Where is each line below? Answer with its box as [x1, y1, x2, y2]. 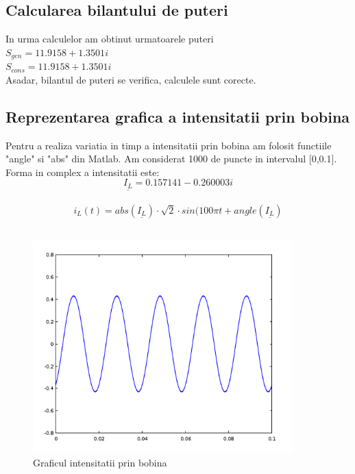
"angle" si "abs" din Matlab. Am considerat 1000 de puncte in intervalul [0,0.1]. [5, 151, 337, 166]
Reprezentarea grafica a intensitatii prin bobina [5, 105, 350, 127]
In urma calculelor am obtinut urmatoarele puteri [5, 32, 214, 46]
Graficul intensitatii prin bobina [33, 456, 167, 470]
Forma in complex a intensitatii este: [5, 164, 160, 179]
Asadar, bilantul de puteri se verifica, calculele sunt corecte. [5, 72, 256, 86]
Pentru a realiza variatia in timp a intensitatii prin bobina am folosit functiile [5, 138, 332, 152]
